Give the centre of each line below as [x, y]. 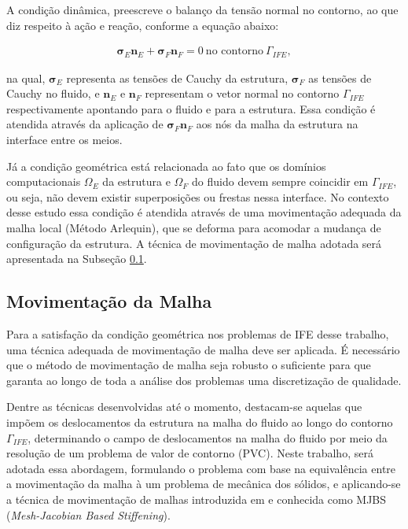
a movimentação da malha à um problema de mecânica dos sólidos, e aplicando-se [204, 484]
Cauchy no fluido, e [53, 93]
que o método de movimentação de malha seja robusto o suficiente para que [189, 365]
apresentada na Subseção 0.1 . [77, 259]
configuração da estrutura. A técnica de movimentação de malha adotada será [194, 243]
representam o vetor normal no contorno [242, 93]
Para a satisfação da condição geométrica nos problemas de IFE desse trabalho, [198, 334]
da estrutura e [136, 181]
